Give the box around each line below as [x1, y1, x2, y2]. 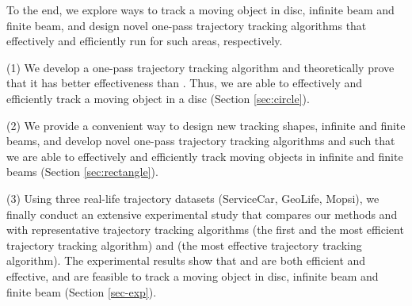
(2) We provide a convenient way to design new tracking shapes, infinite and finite [6, 117, 406, 133]
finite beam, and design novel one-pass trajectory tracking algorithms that [6, 17, 367, 33]
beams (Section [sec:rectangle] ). [6, 163, 158, 180]
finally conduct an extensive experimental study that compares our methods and [6, 205, 398, 222]
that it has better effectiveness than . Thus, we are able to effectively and [6, 75, 363, 91]
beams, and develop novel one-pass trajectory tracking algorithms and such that [6, 132, 395, 149]
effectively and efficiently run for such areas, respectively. [6, 33, 283, 49]
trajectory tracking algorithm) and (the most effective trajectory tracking [6, 236, 362, 253]
